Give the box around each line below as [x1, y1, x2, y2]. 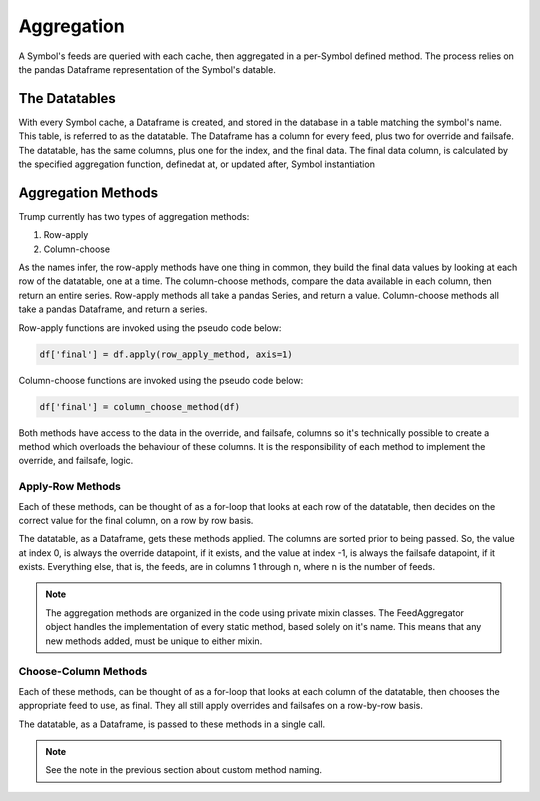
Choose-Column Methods [18, 665, 148, 679]
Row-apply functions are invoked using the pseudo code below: [18, 321, 282, 334]
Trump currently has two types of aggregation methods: [18, 210, 250, 222]
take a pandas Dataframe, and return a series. [18, 303, 208, 315]
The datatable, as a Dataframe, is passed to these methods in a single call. [18, 718, 326, 730]
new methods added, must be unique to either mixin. [45, 635, 263, 647]
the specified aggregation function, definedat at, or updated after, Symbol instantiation [18, 158, 375, 170]
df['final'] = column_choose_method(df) [39, 401, 240, 412]
